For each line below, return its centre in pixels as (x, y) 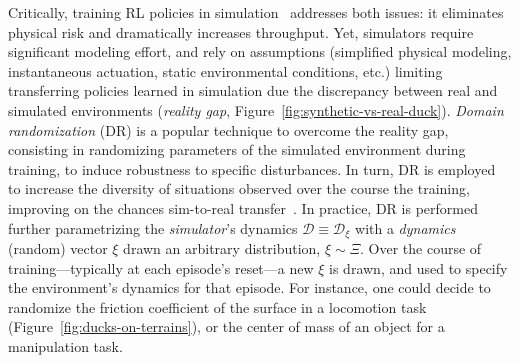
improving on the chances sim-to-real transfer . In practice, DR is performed (243, 207)
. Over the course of (421, 247)
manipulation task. (65, 345)
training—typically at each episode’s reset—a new (161, 267)
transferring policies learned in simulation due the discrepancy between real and (253, 90)
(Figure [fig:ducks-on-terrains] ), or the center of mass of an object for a (226, 326)
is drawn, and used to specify (418, 267)
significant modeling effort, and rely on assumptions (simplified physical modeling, (260, 51)
